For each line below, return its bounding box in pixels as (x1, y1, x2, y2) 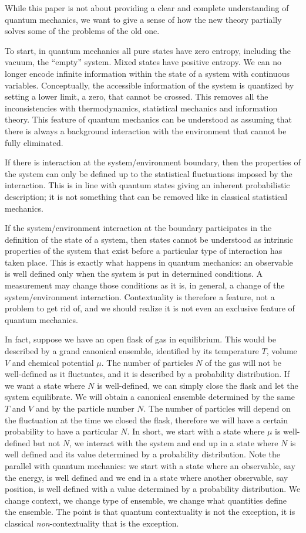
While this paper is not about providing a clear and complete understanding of (5, 2, 289, 13)
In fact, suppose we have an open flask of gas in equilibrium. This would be (5, 333, 277, 345)
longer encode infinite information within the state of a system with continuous (5, 67, 290, 79)
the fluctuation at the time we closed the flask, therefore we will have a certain (5, 413, 288, 426)
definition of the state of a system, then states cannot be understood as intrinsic (5, 233, 294, 245)
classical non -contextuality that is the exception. (5, 517, 179, 529)
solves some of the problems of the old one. (5, 25, 160, 37)
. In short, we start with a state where (127, 425, 265, 437)
